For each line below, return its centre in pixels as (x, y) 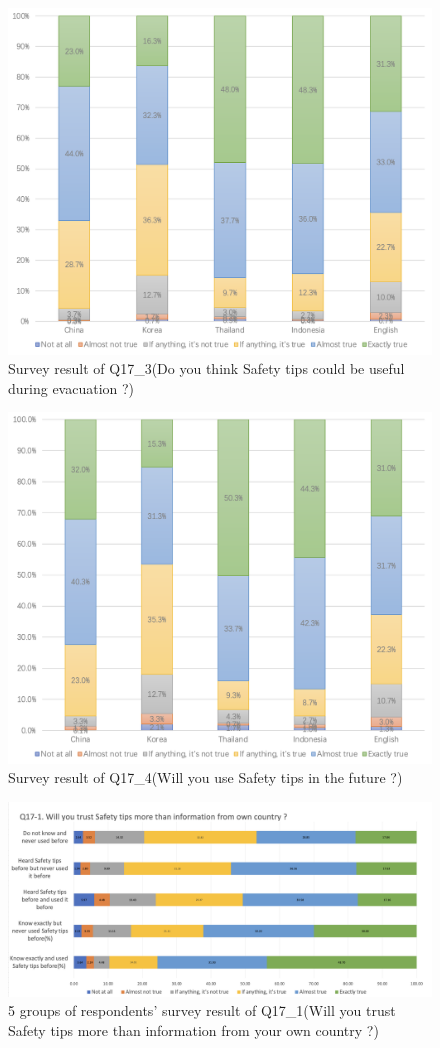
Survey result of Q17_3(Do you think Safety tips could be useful (206, 368)
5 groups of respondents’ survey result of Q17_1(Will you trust (202, 1010)
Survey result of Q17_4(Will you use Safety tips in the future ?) (205, 777)
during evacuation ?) (71, 387)
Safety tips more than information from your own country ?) (193, 1029)
